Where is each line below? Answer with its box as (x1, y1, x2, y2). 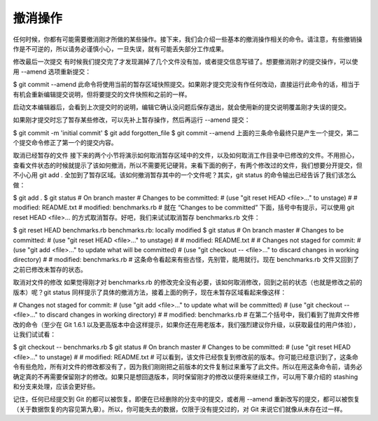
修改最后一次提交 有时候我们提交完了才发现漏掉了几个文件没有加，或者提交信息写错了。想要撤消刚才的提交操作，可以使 (13, 57, 358, 66)
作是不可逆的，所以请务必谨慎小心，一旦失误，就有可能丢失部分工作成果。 (13, 44, 227, 53)
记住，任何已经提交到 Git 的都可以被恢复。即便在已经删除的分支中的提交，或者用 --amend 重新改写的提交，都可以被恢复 (13, 395, 360, 403)
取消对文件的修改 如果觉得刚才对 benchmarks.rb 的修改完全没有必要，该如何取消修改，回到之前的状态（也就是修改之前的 (13, 278, 363, 287)
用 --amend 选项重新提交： (13, 67, 91, 76)
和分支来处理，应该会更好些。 (13, 382, 99, 391)
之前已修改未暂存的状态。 (13, 265, 87, 273)
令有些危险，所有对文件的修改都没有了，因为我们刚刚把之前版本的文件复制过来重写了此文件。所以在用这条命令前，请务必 (13, 363, 363, 371)
